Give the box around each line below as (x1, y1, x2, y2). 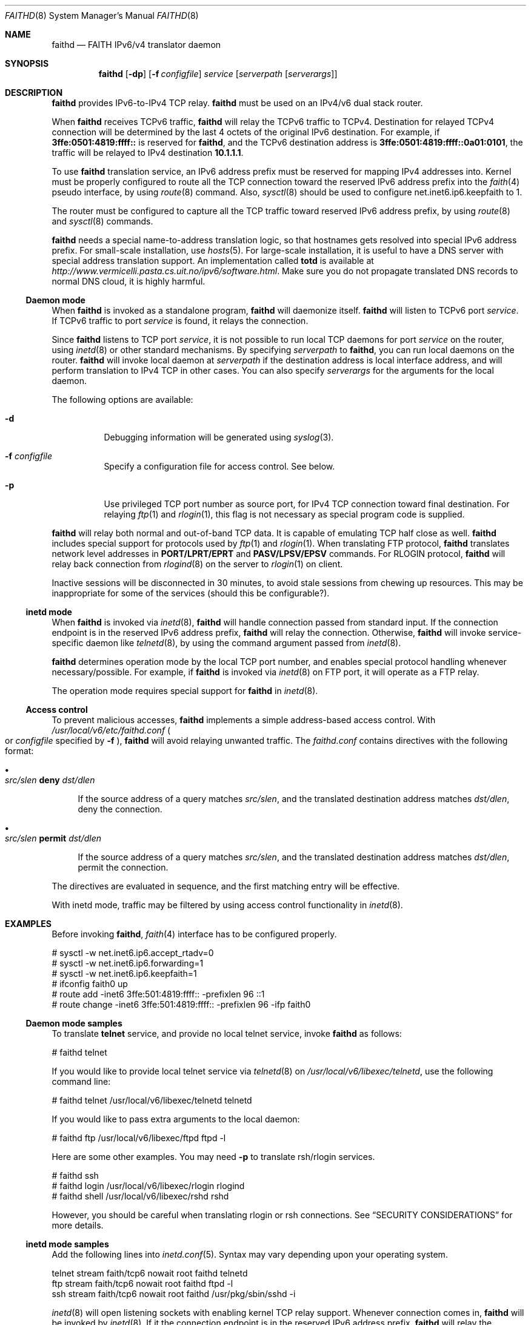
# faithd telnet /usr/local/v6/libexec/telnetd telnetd (52, 1095, 252, 1105)
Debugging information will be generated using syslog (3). (104, 432, 334, 442)
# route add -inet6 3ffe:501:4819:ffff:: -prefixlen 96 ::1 (52, 989, 265, 999)
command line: (52, 1076, 111, 1087)
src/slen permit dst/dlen (5, 833, 102, 843)
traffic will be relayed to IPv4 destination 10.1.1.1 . (52, 147, 244, 158)
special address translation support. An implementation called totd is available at (52, 255, 374, 266)
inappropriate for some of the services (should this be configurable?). (52, 588, 330, 598)
